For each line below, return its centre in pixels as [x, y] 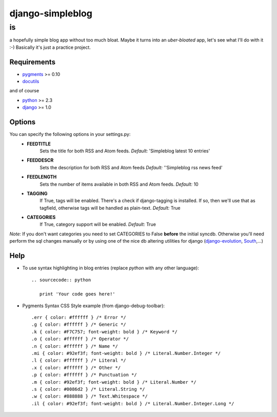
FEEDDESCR [40, 160]
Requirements [33, 62]
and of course [24, 91]
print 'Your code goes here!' [77, 294]
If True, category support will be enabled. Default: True [98, 224]
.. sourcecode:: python [61, 280]
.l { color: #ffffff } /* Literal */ [79, 361]
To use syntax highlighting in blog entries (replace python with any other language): [111, 268]
